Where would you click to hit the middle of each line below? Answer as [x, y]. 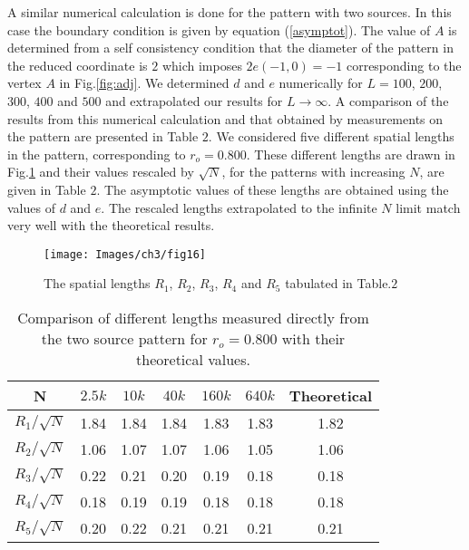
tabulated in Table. [338, 283]
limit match [428, 207]
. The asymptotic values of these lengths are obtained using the [273, 189]
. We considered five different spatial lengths [331, 136]
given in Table [47, 189]
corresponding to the [404, 65]
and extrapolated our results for [194, 100]
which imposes [202, 65]
